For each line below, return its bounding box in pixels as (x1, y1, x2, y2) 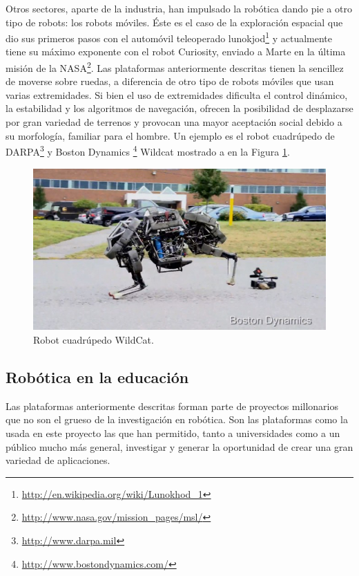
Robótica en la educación (6, 366, 189, 387)
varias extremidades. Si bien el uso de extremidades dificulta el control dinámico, (6, 87, 348, 102)
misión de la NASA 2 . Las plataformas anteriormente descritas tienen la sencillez (6, 59, 344, 75)
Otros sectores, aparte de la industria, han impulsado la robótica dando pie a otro (6, 1, 352, 15)
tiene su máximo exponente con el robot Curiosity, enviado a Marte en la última (6, 44, 346, 59)
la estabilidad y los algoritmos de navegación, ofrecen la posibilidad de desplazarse (6, 101, 353, 115)
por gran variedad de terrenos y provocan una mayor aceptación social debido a (6, 115, 342, 129)
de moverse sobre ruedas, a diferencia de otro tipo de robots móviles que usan (6, 74, 334, 89)
